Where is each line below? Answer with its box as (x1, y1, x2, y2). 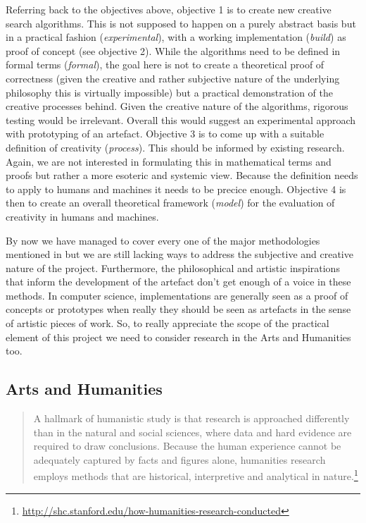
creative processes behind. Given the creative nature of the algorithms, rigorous (6, 99, 348, 113)
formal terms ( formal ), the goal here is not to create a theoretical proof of (6, 57, 324, 72)
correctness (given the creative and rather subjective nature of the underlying (6, 70, 340, 85)
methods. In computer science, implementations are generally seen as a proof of (6, 288, 348, 302)
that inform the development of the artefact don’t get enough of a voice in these (6, 274, 351, 289)
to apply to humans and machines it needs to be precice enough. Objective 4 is (6, 181, 346, 196)
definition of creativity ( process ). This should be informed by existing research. (6, 140, 345, 154)
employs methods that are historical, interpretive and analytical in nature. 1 (33, 467, 358, 484)
